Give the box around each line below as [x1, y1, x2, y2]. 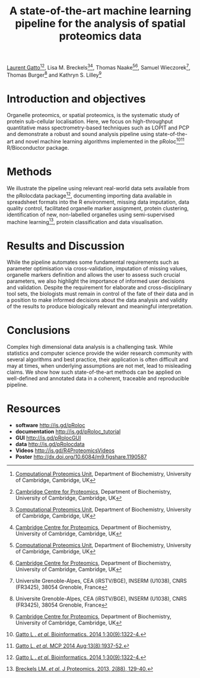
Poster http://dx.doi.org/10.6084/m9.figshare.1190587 [15, 453, 147, 461]
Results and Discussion [7, 239, 125, 253]
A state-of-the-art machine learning [9, 4, 192, 18]
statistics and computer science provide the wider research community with [7, 349, 193, 357]
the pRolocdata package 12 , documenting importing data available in [7, 191, 172, 199]
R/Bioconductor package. [7, 144, 69, 152]
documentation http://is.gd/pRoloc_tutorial [15, 428, 121, 435]
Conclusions [7, 324, 71, 337]
